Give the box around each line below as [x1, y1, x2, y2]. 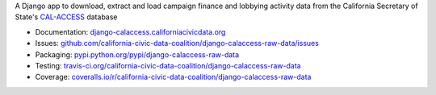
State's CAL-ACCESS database [15, 12, 118, 22]
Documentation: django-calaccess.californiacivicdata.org [35, 27, 226, 36]
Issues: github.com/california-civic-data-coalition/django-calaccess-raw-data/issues [35, 39, 319, 48]
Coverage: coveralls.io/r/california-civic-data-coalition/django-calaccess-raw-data [35, 72, 312, 82]
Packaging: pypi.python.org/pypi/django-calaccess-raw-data [35, 49, 240, 60]
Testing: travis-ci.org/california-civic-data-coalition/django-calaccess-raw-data [35, 60, 302, 70]
